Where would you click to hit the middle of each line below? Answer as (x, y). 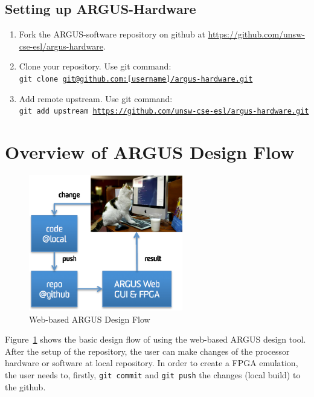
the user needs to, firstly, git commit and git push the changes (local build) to (153, 374)
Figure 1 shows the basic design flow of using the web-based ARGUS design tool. (155, 339)
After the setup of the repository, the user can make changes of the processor (147, 351)
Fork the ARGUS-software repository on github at (112, 34)
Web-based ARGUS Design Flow (90, 319)
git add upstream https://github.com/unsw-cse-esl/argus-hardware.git (164, 111)
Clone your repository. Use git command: (95, 66)
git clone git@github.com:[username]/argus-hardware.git (136, 79)
